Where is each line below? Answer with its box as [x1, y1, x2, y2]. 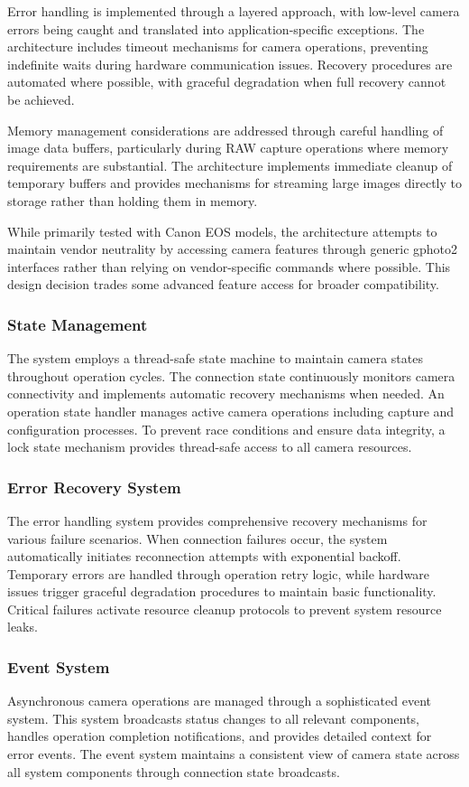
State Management [7, 313, 148, 335]
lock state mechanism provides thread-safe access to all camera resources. [7, 437, 412, 456]
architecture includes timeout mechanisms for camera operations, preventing [7, 37, 428, 56]
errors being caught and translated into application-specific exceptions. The [7, 19, 425, 38]
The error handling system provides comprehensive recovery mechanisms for [7, 511, 428, 529]
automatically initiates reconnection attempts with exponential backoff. [7, 547, 401, 566]
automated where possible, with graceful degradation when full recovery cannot [7, 72, 446, 91]
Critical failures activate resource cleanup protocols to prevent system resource [7, 599, 442, 618]
